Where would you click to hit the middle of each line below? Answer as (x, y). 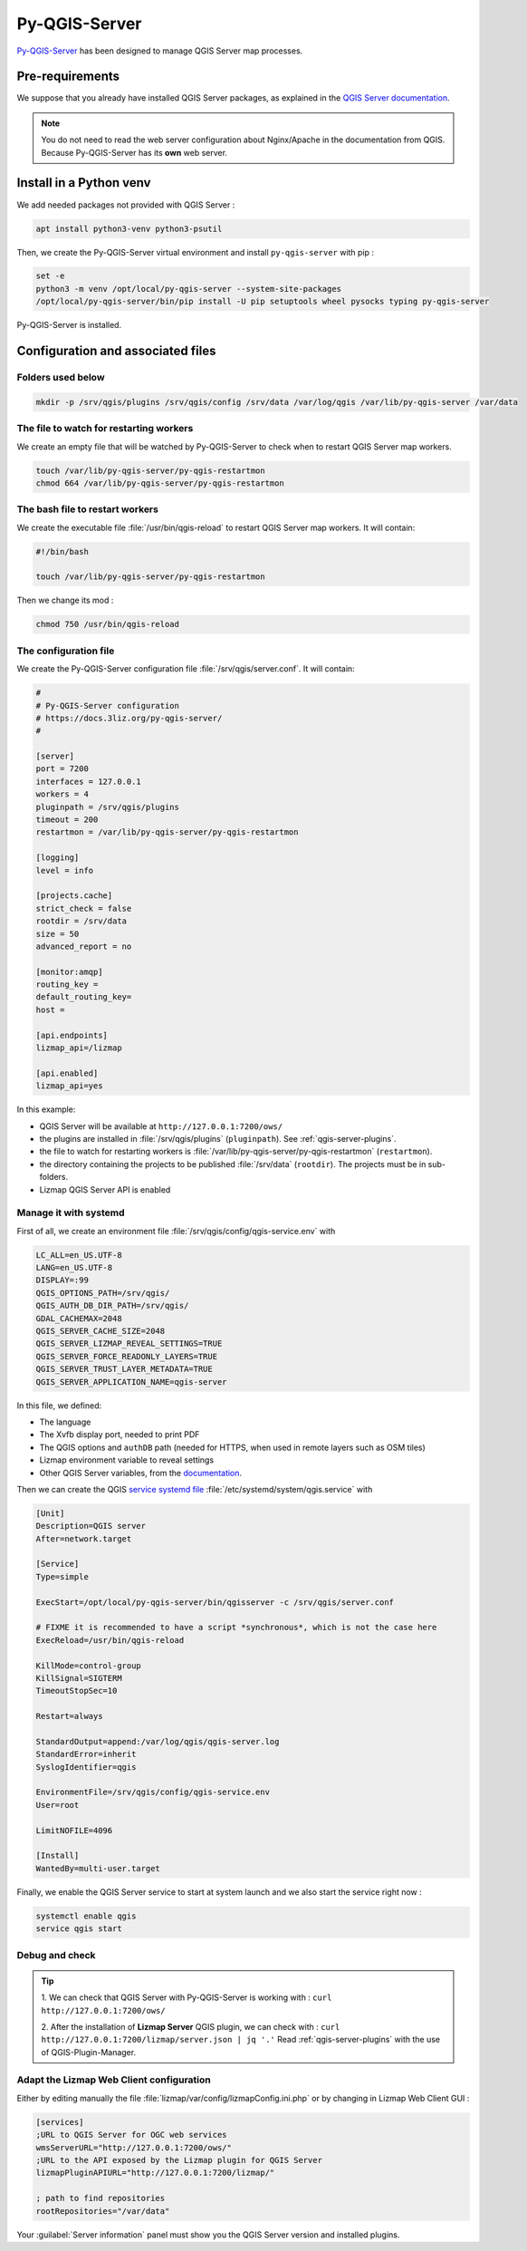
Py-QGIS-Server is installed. (69, 325)
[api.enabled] (67, 1073)
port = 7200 (62, 769)
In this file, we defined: (59, 1406)
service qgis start (79, 1929)
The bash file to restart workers (87, 509)
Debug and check (56, 1955)
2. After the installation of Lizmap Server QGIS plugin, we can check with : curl (191, 2026)
